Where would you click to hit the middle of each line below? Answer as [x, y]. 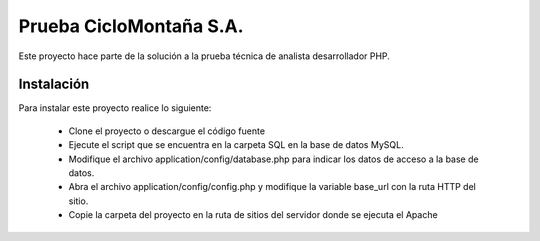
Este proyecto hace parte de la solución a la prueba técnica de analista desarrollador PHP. [204, 56]
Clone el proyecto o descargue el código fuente [166, 131]
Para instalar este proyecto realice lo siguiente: [115, 108]
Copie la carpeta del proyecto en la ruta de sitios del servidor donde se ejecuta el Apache [253, 215]
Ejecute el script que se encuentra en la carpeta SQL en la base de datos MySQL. [236, 145]
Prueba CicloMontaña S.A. [131, 26]
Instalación [54, 84]
